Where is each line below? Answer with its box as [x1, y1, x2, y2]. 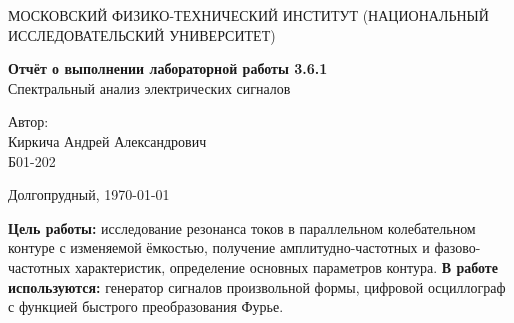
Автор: [8, 111, 49, 132]
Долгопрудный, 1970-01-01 [8, 184, 170, 205]
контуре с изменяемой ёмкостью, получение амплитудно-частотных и [8, 237, 430, 258]
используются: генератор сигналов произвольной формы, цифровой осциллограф [8, 276, 506, 297]
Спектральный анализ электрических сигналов [8, 77, 291, 98]
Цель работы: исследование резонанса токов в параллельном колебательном [8, 217, 476, 238]
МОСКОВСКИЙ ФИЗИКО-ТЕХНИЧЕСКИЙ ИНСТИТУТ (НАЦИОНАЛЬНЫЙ [8, 5, 489, 25]
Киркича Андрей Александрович [8, 130, 207, 151]
